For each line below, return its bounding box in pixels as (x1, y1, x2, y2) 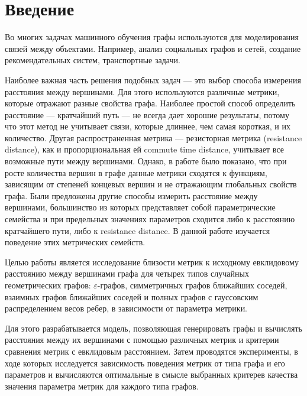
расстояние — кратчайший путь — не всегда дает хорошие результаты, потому (5, 108, 289, 121)
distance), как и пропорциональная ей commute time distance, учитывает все (5, 143, 284, 155)
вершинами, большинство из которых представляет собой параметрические (5, 201, 276, 213)
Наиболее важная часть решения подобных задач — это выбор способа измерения (5, 73, 301, 86)
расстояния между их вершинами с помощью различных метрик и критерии (5, 333, 279, 346)
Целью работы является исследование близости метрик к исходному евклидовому (5, 255, 299, 268)
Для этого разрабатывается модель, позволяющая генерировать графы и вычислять (5, 322, 302, 334)
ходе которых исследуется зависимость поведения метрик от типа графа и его (5, 356, 285, 369)
